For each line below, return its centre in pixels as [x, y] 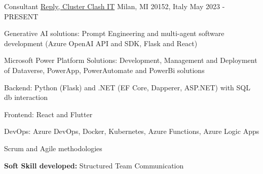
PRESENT [21, 16]
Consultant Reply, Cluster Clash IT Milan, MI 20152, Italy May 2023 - [115, 6]
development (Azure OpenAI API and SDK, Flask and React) [101, 43]
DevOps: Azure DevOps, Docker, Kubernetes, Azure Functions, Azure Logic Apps [132, 131]
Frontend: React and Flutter [48, 114]
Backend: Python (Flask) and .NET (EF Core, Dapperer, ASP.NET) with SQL [127, 87]
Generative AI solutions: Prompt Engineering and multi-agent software [114, 33]
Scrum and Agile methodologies [53, 148]
